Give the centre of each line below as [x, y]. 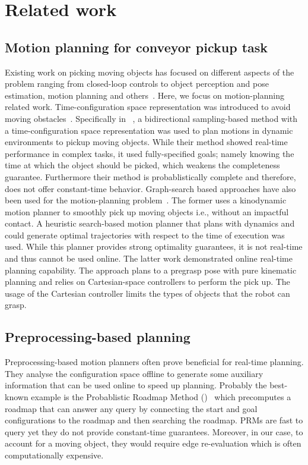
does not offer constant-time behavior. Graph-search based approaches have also [150, 188]
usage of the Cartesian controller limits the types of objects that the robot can [147, 293]
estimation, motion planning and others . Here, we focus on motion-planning [145, 95]
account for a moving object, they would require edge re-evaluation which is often [153, 443]
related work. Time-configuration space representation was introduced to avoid [148, 107]
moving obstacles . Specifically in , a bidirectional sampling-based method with [151, 118]
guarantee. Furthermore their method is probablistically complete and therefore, [150, 176]
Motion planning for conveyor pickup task [136, 47]
